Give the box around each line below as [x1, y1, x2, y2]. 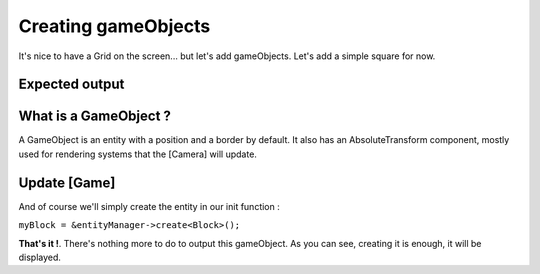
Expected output [18, 76, 125, 93]
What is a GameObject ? [18, 108, 172, 125]
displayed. [18, 251, 62, 263]
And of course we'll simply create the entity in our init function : [18, 200, 280, 212]
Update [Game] [18, 174, 116, 191]
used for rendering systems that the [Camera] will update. [18, 148, 257, 160]
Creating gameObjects [18, 15, 211, 37]
